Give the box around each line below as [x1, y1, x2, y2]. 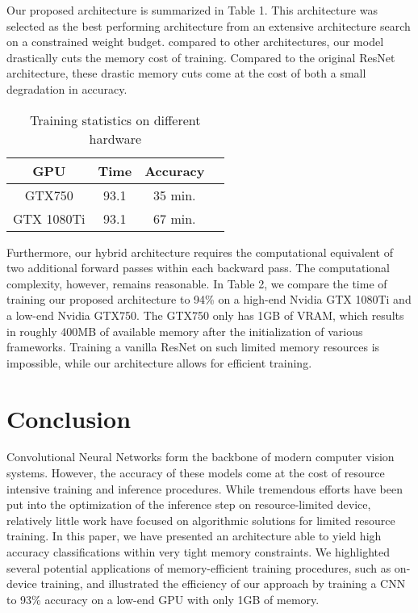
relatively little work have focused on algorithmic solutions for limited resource [6, 511, 395, 528]
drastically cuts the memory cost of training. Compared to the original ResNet [6, 48, 395, 65]
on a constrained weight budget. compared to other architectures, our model [6, 33, 384, 50]
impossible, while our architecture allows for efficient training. [6, 354, 312, 371]
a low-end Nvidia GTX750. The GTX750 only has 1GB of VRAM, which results [6, 306, 404, 323]
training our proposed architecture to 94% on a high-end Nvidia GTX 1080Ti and [6, 291, 412, 308]
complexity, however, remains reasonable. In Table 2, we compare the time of [6, 275, 387, 292]
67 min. [153, 208, 196, 228]
